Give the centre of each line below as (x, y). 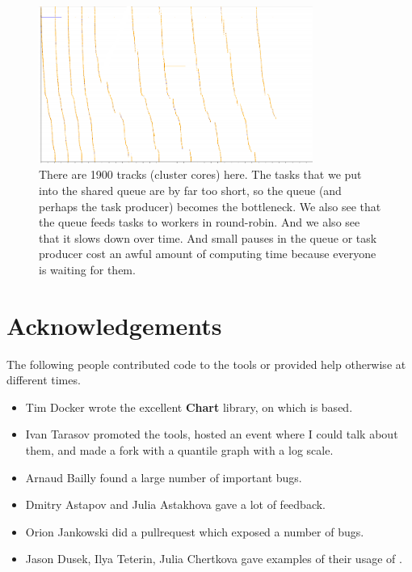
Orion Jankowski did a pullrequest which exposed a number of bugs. (195, 531)
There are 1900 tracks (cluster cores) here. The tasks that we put (200, 174)
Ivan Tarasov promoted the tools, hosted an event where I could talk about (212, 434)
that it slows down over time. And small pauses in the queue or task (208, 237)
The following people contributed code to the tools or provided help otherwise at (206, 364)
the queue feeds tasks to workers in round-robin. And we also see (200, 222)
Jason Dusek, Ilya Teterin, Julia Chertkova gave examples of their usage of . (214, 559)
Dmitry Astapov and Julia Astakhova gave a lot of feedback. (175, 504)
